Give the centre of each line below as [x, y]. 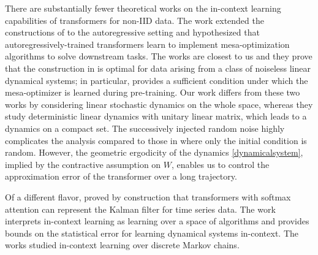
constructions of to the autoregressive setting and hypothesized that [132, 32]
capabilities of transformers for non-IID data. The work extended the [134, 20]
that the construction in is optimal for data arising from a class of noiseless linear [158, 68]
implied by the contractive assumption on [83, 164]
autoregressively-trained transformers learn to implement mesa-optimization [147, 44]
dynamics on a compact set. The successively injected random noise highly [145, 128]
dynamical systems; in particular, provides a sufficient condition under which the [157, 80]
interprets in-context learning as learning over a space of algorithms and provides [157, 221]
